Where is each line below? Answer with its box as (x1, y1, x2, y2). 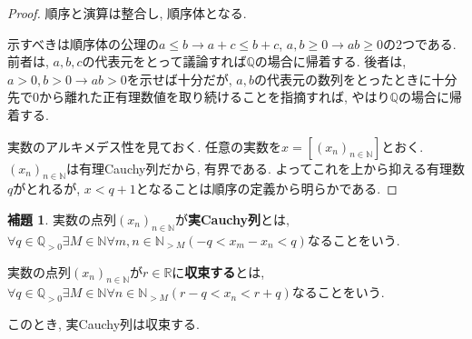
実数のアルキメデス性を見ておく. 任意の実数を (7, 136, 281, 155)
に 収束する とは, (172, 262, 265, 281)
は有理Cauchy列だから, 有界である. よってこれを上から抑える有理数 (65, 158, 465, 177)
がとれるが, (13, 179, 81, 198)
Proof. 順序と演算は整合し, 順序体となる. (7, 4, 247, 22)
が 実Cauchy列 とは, (174, 209, 290, 228)
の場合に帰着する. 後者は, (254, 52, 407, 71)
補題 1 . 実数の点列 (7, 209, 116, 228)
